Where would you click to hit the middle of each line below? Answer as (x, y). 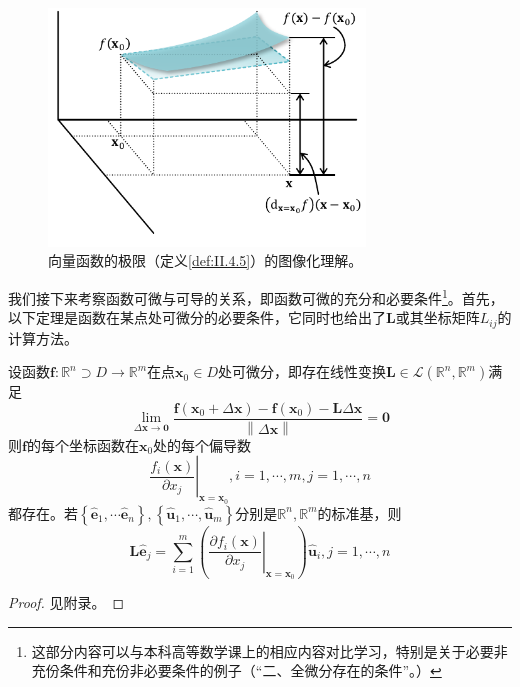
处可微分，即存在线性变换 (301, 371)
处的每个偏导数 (202, 444)
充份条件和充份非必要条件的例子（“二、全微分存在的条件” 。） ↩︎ (236, 670)
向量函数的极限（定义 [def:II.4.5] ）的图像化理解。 (205, 260)
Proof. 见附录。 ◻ (66, 602)
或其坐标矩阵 (437, 317)
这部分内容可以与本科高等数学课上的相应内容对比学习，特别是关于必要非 (269, 650)
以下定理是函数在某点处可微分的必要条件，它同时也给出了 (197, 317)
